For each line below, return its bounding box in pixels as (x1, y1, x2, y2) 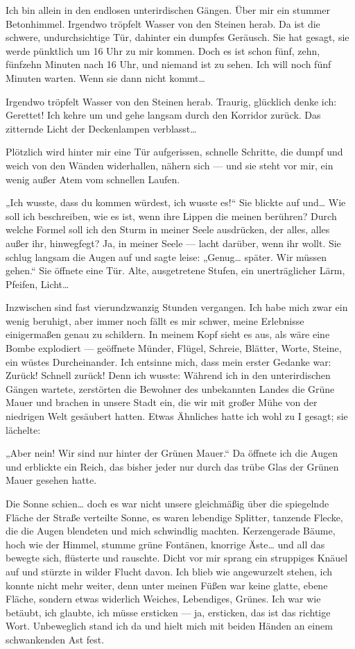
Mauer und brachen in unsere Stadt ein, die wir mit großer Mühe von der (6, 395, 318, 410)
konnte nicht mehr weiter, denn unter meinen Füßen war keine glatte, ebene (6, 578, 328, 592)
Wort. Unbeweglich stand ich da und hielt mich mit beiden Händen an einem (6, 618, 333, 633)
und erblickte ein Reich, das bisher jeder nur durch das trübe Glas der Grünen (6, 459, 339, 473)
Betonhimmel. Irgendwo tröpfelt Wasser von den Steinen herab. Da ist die (6, 16, 320, 31)
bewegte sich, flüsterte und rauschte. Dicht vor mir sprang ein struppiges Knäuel (6, 550, 348, 565)
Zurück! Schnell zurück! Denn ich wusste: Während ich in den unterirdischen (6, 368, 331, 382)
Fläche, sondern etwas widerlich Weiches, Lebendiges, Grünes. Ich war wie (6, 591, 321, 606)
